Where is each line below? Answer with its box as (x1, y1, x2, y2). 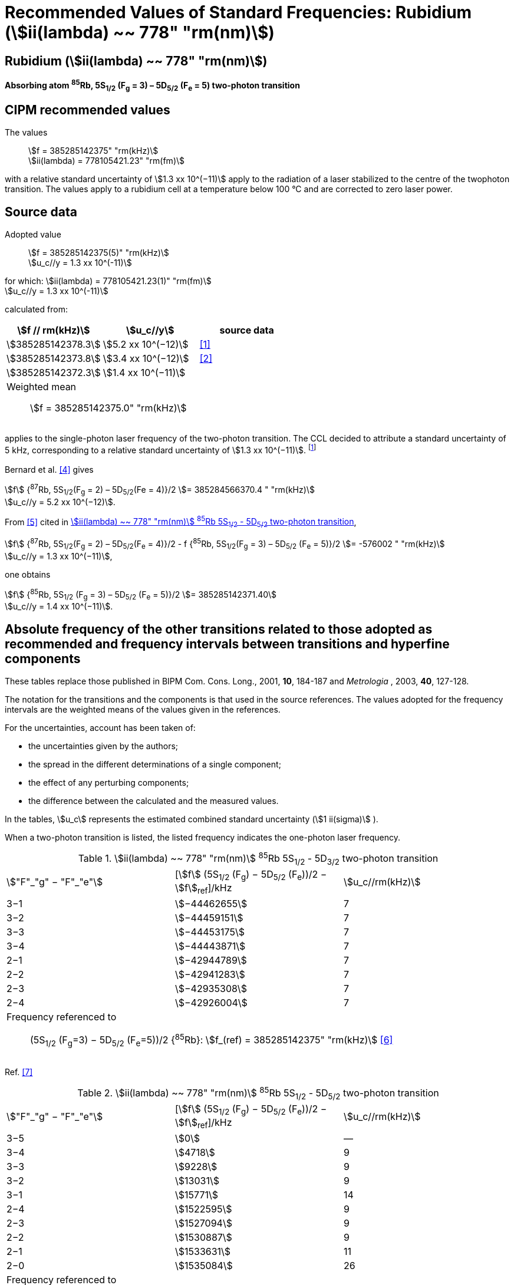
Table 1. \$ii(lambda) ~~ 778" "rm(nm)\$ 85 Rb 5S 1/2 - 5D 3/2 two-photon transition (78, 851, 439, 866)
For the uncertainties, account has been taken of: (5, 723, 196, 733)
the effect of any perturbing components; (28, 777, 189, 788)
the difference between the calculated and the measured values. (28, 796, 279, 806)
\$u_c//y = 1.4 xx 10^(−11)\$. (5, 601, 113, 612)
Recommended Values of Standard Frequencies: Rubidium (5, 2, 472, 22)
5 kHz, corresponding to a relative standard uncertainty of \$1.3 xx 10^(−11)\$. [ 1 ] (5, 443, 317, 455)
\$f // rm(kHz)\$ (17, 324, 90, 337)
